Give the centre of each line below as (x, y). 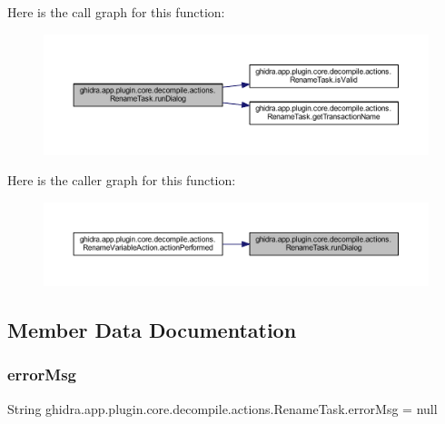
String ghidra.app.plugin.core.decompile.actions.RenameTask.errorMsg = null (222, 408)
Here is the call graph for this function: (116, 12)
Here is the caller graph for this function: (122, 180)
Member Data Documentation (152, 330)
